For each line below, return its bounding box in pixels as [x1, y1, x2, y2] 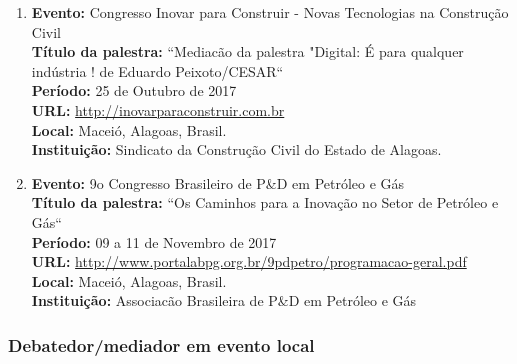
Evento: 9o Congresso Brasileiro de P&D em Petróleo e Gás [31, 172, 405, 193]
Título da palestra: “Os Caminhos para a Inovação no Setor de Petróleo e [31, 192, 499, 213]
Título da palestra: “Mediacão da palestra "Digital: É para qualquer [31, 41, 464, 62]
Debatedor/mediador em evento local [8, 332, 315, 357]
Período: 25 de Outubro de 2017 [31, 80, 237, 101]
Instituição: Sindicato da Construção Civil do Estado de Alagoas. [31, 139, 442, 160]
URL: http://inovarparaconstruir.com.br [31, 99, 285, 120]
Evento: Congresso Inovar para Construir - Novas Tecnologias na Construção [31, 2, 509, 22]
